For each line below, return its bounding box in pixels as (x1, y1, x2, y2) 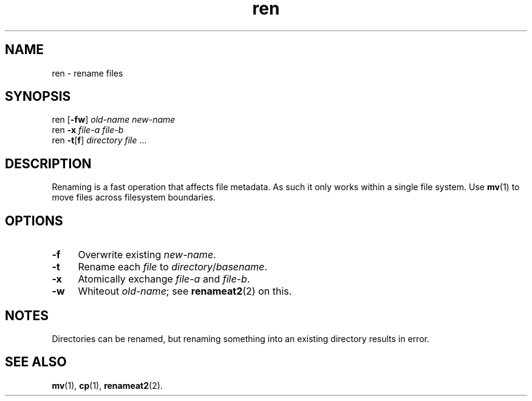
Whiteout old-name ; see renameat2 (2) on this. (78, 285, 292, 298)
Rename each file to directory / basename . (78, 261, 268, 273)
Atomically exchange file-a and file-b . (78, 273, 250, 286)
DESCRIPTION (5, 156, 92, 171)
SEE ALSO (5, 354, 67, 370)
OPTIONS (5, 213, 63, 228)
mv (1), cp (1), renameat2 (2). (52, 380, 163, 391)
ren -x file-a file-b (52, 125, 124, 135)
